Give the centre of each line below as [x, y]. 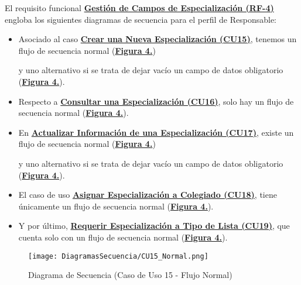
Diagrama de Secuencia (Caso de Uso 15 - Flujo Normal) [130, 275]
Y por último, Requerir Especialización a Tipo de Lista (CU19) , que [154, 226]
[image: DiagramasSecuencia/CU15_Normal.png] [118, 256]
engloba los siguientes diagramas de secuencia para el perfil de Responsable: [141, 19]
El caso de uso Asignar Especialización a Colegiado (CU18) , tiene [148, 195]
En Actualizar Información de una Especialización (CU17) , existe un [156, 132]
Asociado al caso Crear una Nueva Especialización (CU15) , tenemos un [158, 39]
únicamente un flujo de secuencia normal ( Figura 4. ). [116, 206]
